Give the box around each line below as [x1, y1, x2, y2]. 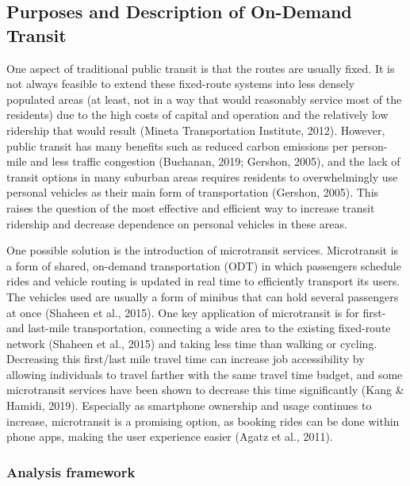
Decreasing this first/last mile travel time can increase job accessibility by [6, 350, 365, 367]
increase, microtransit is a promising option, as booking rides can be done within [6, 412, 400, 429]
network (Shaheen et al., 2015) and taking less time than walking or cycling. [6, 335, 377, 351]
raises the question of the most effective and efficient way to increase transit [6, 199, 375, 216]
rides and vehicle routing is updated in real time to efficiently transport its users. [6, 273, 400, 289]
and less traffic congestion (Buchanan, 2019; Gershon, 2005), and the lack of [30, 153, 400, 170]
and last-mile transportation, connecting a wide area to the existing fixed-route [6, 320, 391, 336]
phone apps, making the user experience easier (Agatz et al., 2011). [6, 428, 333, 445]
